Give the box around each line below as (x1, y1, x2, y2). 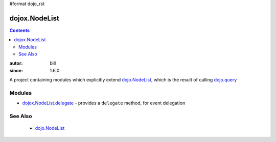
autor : (9, 60, 23, 66)
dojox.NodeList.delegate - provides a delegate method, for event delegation (22, 100, 186, 106)
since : (9, 67, 23, 73)
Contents (9, 27, 30, 33)
